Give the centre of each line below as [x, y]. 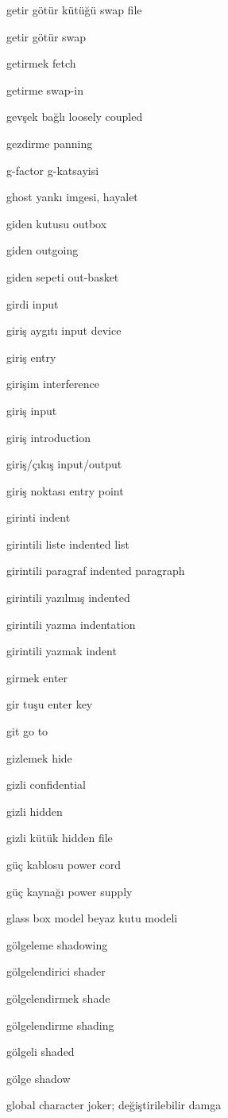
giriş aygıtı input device [64, 330]
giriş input [32, 410]
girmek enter [37, 677]
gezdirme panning [50, 143]
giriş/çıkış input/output [64, 464]
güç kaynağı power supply [70, 891]
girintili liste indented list [68, 543]
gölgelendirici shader [56, 971]
